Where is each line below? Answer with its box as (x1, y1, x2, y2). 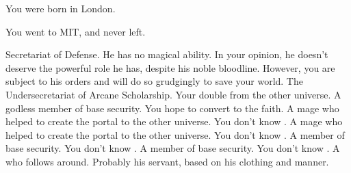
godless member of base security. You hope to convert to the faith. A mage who (5, 101, 339, 115)
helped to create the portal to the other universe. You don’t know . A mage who (5, 114, 343, 129)
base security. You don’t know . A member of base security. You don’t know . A (5, 141, 340, 155)
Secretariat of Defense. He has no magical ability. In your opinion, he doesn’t (5, 47, 328, 62)
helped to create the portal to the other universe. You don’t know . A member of (5, 127, 345, 142)
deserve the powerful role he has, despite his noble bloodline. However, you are (5, 60, 335, 75)
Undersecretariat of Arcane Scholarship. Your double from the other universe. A (5, 87, 341, 101)
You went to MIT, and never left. (5, 24, 146, 38)
